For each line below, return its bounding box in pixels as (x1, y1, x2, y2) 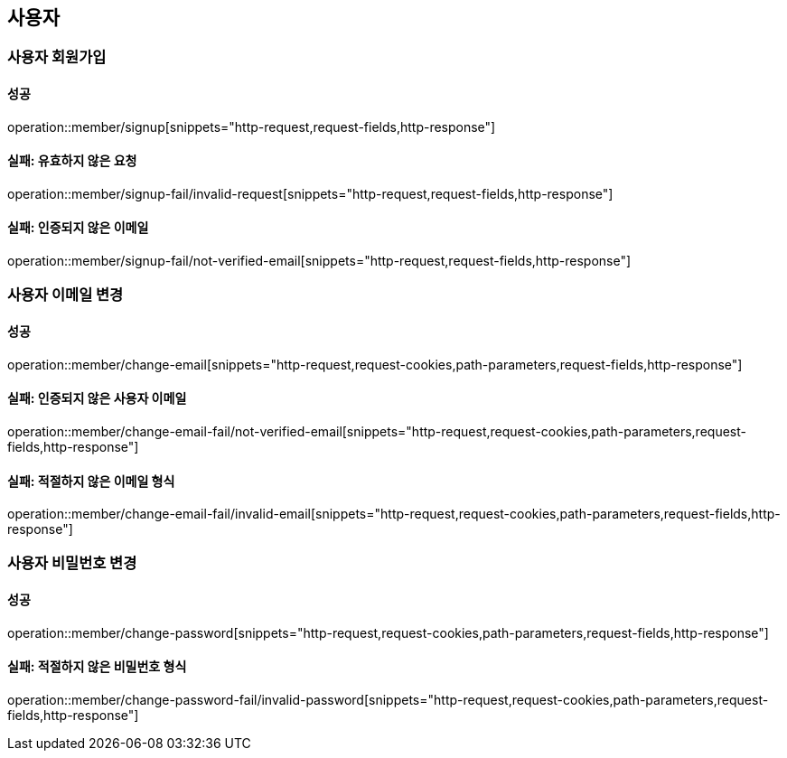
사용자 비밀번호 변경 (7, 554, 137, 573)
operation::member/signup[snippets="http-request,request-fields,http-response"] (7, 118, 496, 135)
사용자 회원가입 (7, 48, 107, 67)
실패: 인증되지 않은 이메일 (7, 220, 149, 236)
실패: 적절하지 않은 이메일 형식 (7, 473, 175, 489)
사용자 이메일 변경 (7, 285, 124, 304)
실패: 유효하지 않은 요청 (7, 153, 137, 169)
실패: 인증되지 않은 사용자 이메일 (7, 390, 187, 407)
